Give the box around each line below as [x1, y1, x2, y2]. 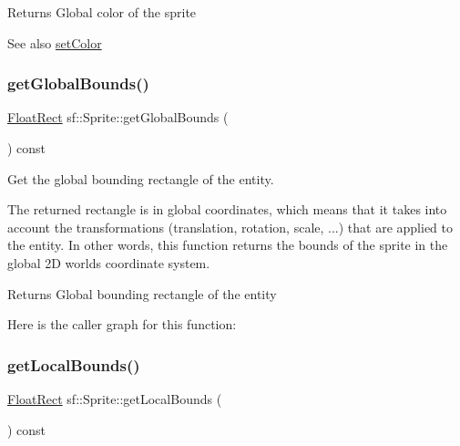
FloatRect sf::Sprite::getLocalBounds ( [7, 389, 222, 408]
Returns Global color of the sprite [7, 3, 197, 21]
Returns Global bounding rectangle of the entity [7, 284, 277, 303]
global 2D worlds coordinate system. [7, 253, 210, 272]
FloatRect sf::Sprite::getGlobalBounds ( [7, 108, 229, 127]
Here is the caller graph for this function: [7, 315, 237, 334]
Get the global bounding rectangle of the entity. [7, 169, 274, 188]
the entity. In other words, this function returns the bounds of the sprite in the [7, 235, 448, 254]
